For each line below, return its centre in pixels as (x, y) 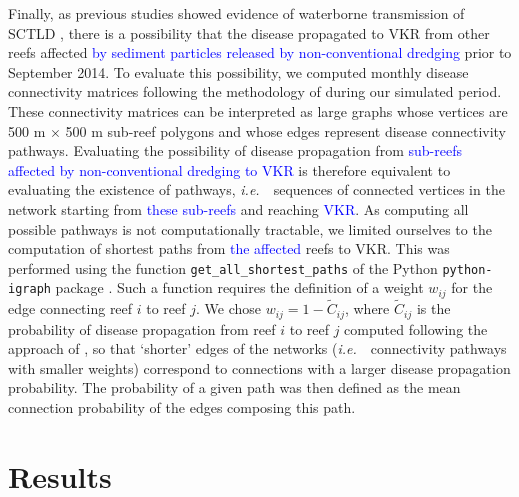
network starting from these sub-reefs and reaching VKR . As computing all (238, 208)
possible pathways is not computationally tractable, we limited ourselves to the (250, 228)
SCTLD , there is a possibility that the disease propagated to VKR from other (249, 32)
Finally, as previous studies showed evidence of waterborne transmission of (236, 13)
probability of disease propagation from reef (142, 328)
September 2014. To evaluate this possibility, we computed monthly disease (238, 71)
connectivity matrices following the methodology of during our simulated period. (255, 91)
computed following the (416, 328)
